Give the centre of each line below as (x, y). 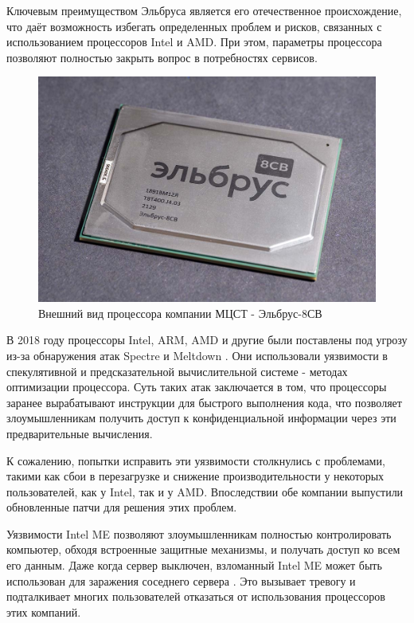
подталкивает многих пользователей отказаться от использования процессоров (196, 596)
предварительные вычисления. (80, 433)
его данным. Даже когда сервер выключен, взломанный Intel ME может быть (194, 565)
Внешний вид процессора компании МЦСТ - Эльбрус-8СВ (180, 313)
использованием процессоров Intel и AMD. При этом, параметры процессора (194, 42)
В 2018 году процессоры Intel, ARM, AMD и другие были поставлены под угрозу (207, 340)
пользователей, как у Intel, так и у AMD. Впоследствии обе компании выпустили (205, 491)
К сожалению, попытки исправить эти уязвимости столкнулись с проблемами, (196, 460)
